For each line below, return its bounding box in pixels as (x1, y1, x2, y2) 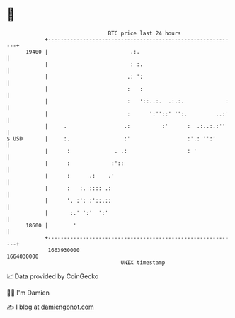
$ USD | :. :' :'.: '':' (6, 135, 217, 142)
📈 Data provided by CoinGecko (6, 272, 99, 280)
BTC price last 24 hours (108, 30, 181, 37)
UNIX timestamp (120, 259, 166, 266)
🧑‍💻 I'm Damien (6, 288, 50, 297)
